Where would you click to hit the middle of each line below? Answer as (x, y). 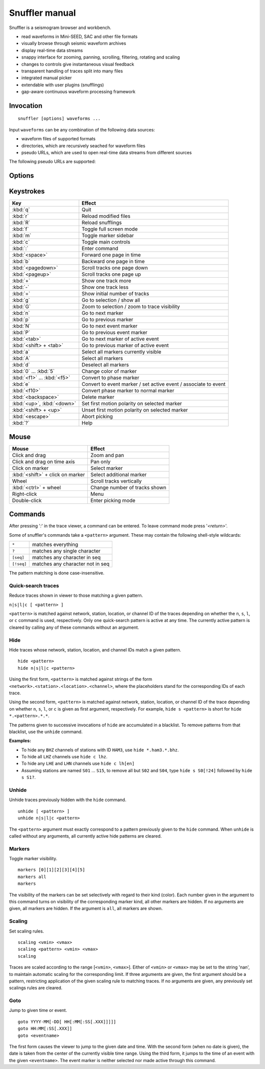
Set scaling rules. (26, 931)
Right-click (25, 494)
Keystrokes (27, 191)
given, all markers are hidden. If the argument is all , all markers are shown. (86, 908)
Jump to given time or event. (38, 1010)
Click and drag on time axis (43, 461)
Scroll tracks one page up (111, 274)
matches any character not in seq (71, 564)
